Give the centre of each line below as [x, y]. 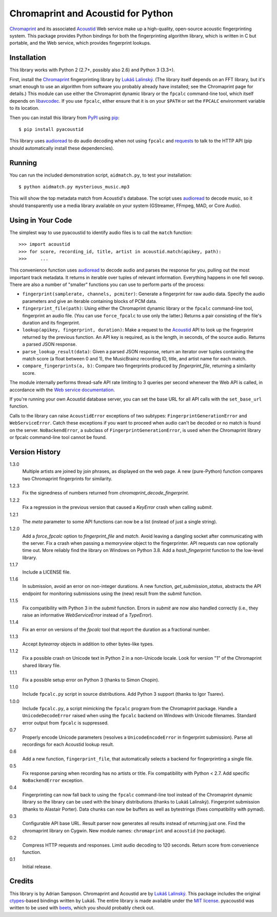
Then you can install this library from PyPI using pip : [65, 118]
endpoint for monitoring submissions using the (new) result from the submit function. [112, 594]
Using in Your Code [41, 220]
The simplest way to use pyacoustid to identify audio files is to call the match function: [101, 232]
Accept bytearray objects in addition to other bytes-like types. [88, 644]
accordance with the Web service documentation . [62, 390]
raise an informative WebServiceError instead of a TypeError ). [88, 615]
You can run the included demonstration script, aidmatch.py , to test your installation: [101, 175]
